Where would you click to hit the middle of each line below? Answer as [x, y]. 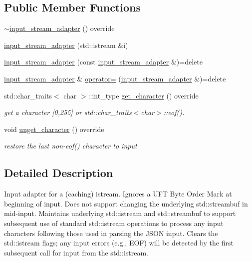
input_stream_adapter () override [62, 28]
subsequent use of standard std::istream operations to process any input [114, 223]
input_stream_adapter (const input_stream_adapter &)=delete [103, 62]
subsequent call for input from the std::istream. [76, 252]
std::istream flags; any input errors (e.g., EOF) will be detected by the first [119, 243]
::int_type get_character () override [143, 95]
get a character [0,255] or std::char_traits [68, 112]
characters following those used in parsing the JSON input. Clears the [111, 233]
